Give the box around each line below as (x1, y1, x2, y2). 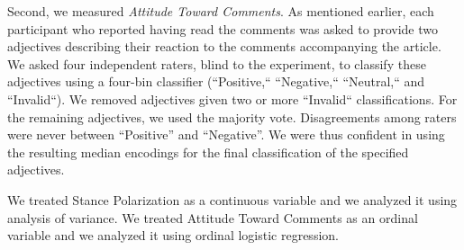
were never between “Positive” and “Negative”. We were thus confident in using (7, 125, 445, 144)
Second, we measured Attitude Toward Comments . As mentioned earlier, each (7, 2, 434, 20)
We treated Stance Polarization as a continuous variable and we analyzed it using (7, 190, 458, 209)
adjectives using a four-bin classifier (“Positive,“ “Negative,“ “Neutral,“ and (7, 72, 425, 91)
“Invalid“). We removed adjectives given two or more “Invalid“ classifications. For (7, 89, 458, 108)
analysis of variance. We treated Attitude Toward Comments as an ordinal (7, 208, 418, 227)
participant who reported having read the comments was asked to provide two (7, 19, 438, 38)
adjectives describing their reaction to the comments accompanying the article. (7, 37, 441, 56)
